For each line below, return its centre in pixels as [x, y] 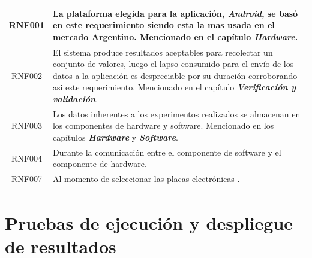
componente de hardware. [100, 164]
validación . [75, 98]
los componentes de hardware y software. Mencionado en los [163, 125]
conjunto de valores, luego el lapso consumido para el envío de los [173, 64]
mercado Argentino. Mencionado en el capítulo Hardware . [175, 36]
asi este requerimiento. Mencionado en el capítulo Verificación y [174, 87]
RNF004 [27, 158]
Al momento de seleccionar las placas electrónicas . [146, 179]
